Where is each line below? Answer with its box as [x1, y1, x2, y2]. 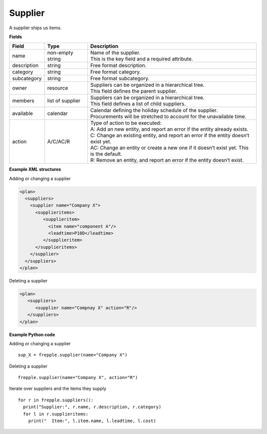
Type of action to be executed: [90, 119, 162, 126]
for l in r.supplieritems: [23, 411, 89, 417]
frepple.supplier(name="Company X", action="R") [18, 375, 138, 380]
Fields [9, 34, 22, 40]
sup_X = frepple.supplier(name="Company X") [18, 352, 128, 358]
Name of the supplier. [90, 50, 141, 56]
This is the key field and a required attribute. [90, 55, 193, 62]
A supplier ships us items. [9, 25, 62, 31]
